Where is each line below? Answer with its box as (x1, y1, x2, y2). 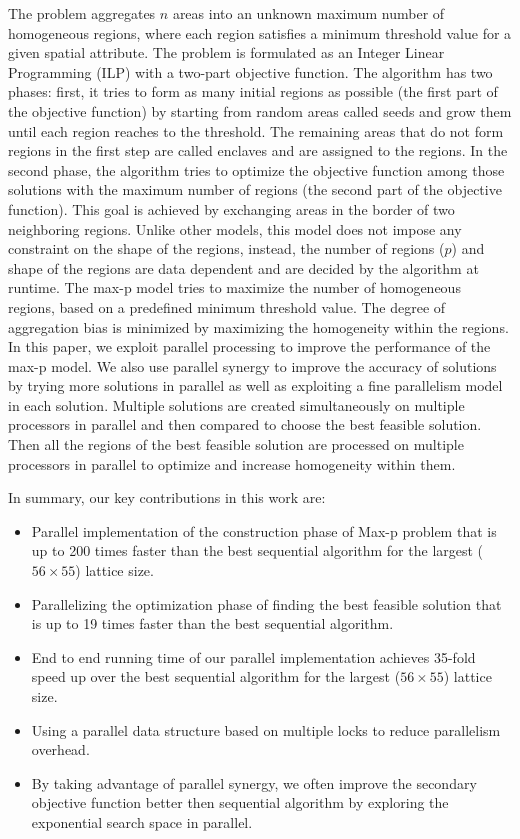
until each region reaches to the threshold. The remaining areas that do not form (8, 120, 504, 141)
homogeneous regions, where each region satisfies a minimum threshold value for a (8, 22, 512, 43)
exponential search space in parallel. (31, 811, 253, 832)
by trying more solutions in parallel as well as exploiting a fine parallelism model (8, 375, 503, 396)
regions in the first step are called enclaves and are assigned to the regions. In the (8, 140, 508, 161)
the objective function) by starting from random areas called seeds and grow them (8, 100, 512, 121)
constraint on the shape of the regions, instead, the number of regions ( (8, 238, 445, 259)
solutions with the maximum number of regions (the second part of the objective (8, 179, 502, 200)
